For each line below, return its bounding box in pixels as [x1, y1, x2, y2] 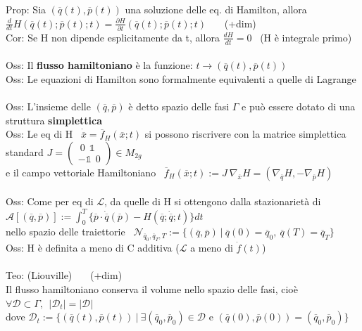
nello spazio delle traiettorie [6, 224, 125, 239]
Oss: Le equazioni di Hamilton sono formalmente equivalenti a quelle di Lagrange [6, 71, 356, 86]
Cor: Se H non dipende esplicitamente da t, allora [6, 30, 220, 44]
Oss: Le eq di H [6, 126, 73, 141]
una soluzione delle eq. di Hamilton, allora [125, 2, 307, 16]
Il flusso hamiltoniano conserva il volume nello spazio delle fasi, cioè [6, 281, 298, 296]
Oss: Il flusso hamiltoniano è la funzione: [6, 58, 193, 72]
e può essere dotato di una [242, 99, 356, 114]
